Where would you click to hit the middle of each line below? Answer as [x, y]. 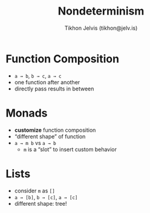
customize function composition [55, 130]
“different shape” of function [50, 136]
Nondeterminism [101, 11]
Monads [27, 113]
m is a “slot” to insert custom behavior [70, 149]
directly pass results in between [54, 89]
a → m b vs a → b [35, 143]
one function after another [47, 82]
